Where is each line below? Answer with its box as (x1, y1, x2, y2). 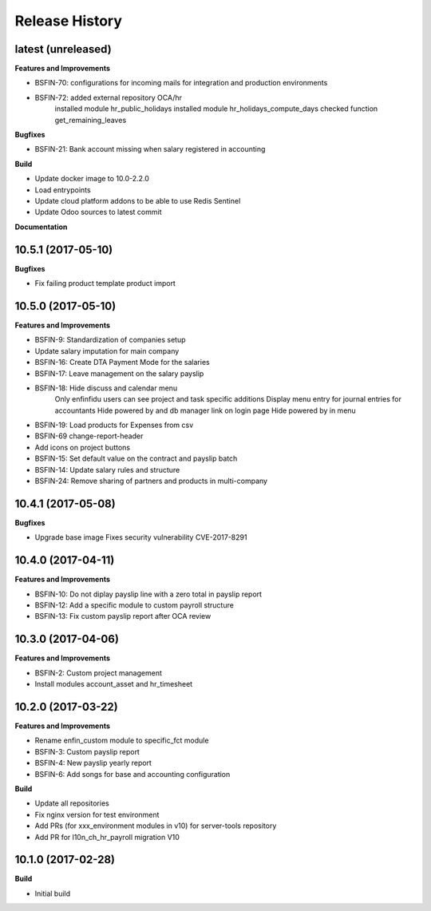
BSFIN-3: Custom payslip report (34, 747, 140, 756)
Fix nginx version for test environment (34, 810, 160, 819)
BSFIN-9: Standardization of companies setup (34, 335, 187, 345)
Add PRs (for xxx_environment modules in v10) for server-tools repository (34, 821, 277, 830)
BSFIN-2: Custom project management (34, 667, 163, 678)
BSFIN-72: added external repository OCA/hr (34, 93, 183, 102)
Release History (14, 12, 123, 30)
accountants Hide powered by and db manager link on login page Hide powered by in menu (54, 406, 357, 415)
